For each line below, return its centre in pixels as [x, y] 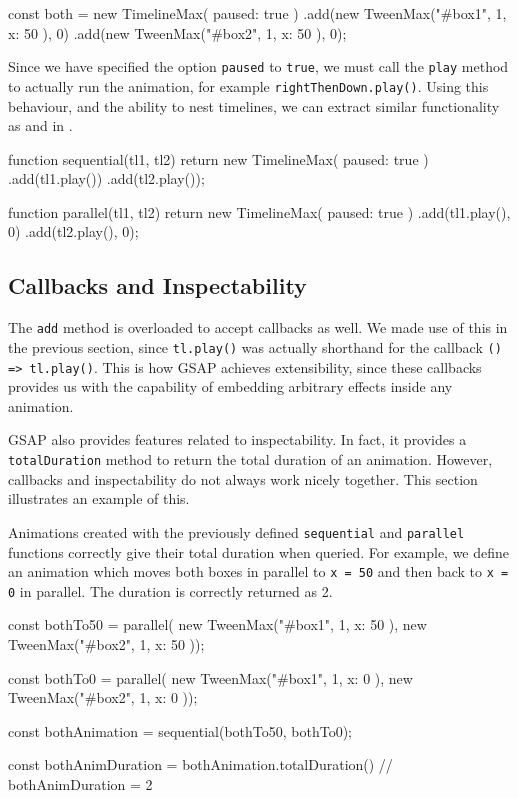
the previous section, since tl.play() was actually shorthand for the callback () [255, 346]
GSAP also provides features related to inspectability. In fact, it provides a [237, 439]
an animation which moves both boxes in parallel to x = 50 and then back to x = [258, 571]
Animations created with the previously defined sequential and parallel [236, 531]
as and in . [40, 125]
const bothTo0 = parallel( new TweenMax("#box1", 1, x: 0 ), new [210, 677]
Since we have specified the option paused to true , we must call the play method [258, 66]
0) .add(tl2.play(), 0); [73, 231]
